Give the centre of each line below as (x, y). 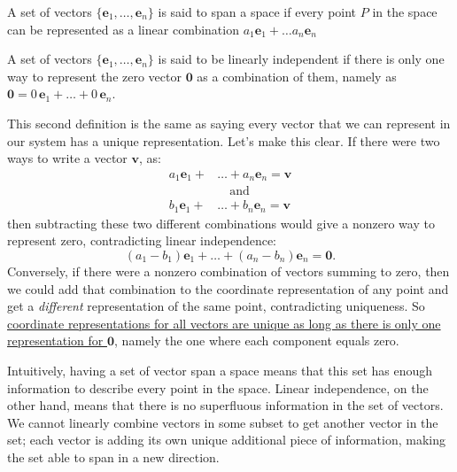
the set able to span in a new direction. (113, 457)
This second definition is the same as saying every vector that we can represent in (229, 123)
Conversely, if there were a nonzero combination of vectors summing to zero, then (228, 271)
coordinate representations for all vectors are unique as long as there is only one (224, 323)
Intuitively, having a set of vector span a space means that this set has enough (220, 370)
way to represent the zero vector (94, 76)
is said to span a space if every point (257, 12)
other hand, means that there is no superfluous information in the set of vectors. (225, 405)
